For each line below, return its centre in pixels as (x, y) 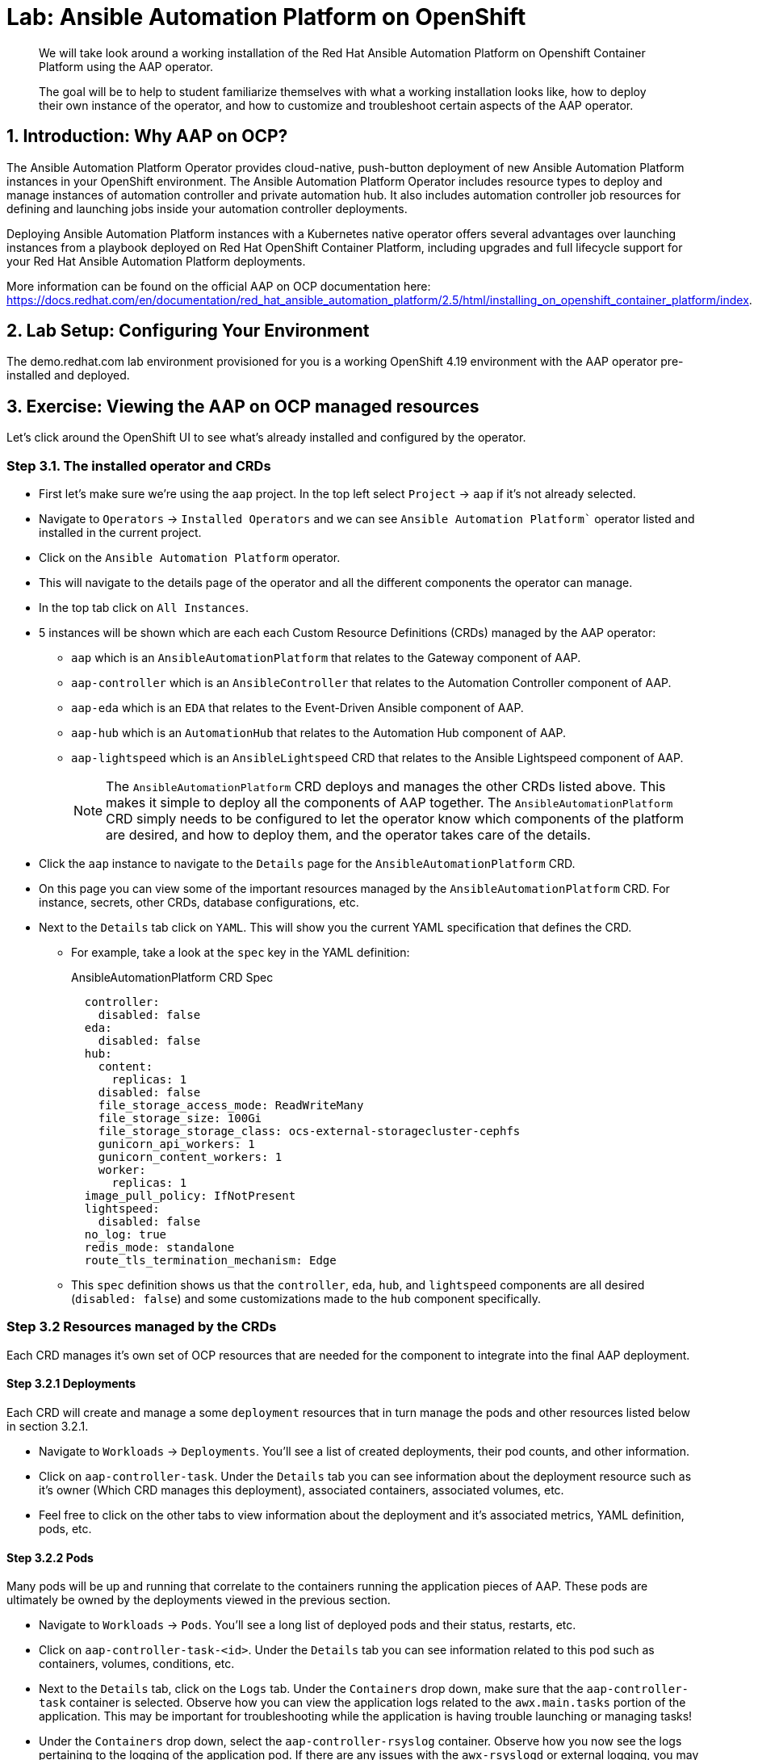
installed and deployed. (68, 375)
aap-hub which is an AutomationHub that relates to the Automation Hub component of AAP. (319, 733)
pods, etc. (65, 1529)
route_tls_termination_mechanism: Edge (210, 1261)
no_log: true (126, 1235)
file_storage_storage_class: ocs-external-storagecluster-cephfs (309, 1131)
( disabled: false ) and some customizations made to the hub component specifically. (306, 1299)
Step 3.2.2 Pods (50, 1557)
